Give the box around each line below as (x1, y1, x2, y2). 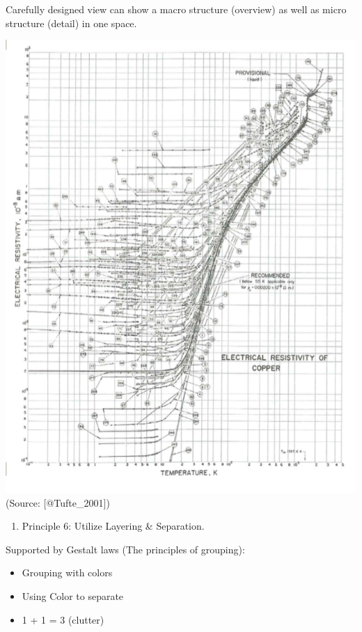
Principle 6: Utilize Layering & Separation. (22, 519, 205, 533)
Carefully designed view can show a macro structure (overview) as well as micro (6, 2, 347, 16)
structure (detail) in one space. (6, 15, 137, 30)
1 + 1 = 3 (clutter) (22, 612, 104, 626)
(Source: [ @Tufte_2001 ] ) (6, 495, 110, 509)
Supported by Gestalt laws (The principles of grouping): (6, 542, 245, 556)
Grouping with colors (22, 565, 113, 580)
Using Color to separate (22, 588, 124, 603)
